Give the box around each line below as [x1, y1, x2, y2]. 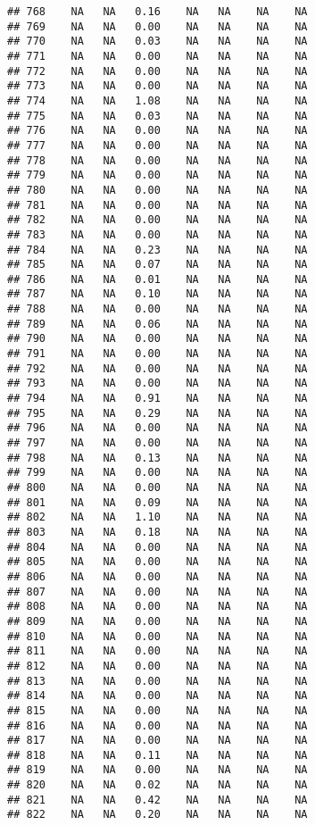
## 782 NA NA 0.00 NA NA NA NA [7, 213, 308, 227]
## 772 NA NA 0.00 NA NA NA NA [7, 64, 308, 78]
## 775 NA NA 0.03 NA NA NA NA [7, 109, 308, 122]
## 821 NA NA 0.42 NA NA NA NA [7, 793, 308, 806]
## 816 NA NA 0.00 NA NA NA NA [7, 719, 308, 732]
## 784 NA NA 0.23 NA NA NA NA [7, 243, 308, 256]
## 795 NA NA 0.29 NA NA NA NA [7, 406, 308, 420]
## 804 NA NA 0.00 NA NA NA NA [7, 540, 308, 554]
